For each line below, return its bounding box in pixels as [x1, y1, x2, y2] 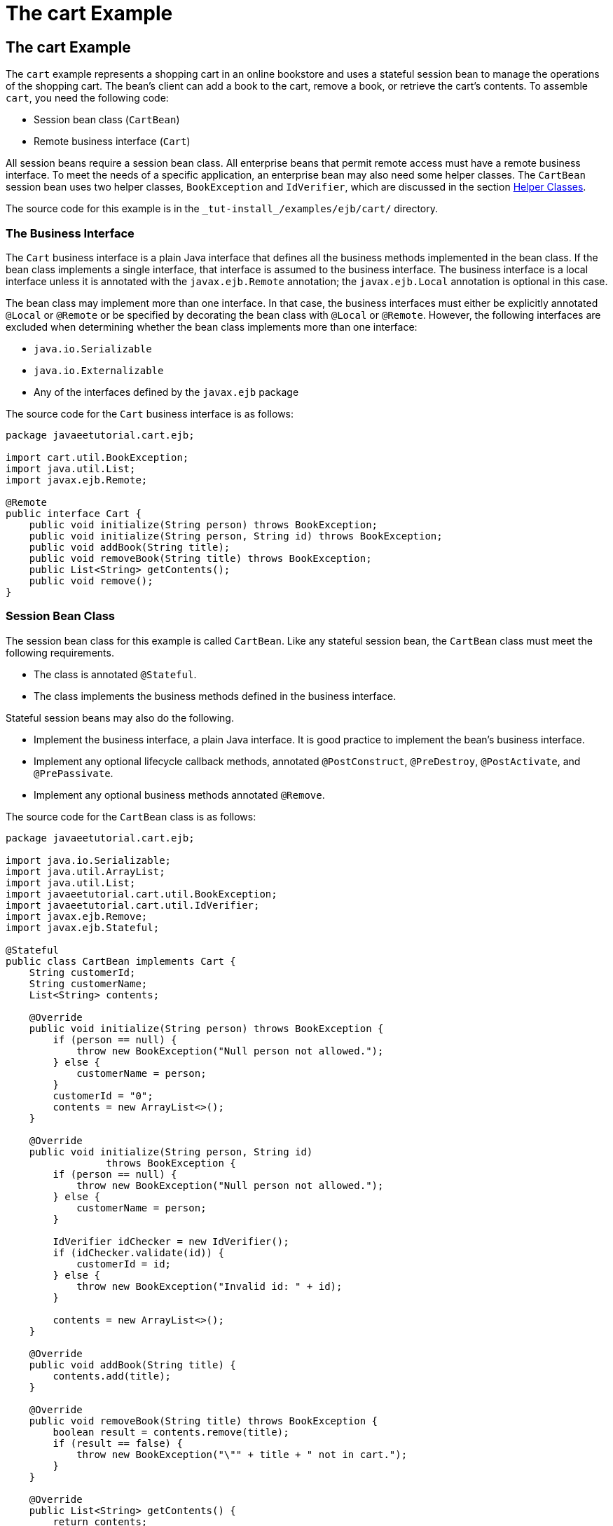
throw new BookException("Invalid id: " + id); [76, 1280, 343, 1292]
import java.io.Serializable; [6, 854, 172, 866]
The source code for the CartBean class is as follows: [6, 810, 256, 823]
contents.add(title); [53, 1370, 172, 1382]
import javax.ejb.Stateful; [6, 921, 160, 933]
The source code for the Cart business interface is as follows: [6, 407, 294, 420]
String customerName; [29, 977, 148, 989]
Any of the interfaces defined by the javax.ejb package [34, 385, 299, 398]
